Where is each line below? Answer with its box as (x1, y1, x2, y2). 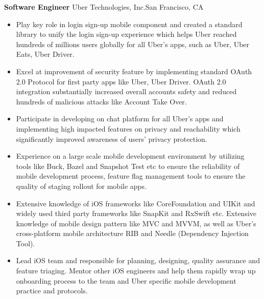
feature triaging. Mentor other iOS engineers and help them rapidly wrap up (16, 265, 256, 276)
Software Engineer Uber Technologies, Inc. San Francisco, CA (4, 2, 204, 12)
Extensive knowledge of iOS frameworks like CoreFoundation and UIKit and (16, 198, 255, 208)
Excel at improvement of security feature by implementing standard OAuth (16, 66, 252, 76)
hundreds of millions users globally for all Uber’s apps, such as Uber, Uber (16, 38, 250, 49)
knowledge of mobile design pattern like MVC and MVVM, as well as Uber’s (16, 218, 256, 228)
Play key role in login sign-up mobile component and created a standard (16, 18, 243, 29)
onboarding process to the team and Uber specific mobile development (16, 275, 236, 286)
